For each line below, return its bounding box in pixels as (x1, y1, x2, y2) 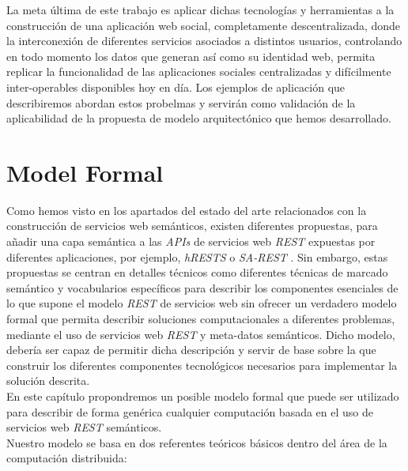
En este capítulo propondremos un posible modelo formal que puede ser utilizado (6, 388, 399, 404)
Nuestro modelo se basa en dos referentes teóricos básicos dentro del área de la (6, 434, 387, 450)
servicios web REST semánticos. (6, 419, 162, 435)
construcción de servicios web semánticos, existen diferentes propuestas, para (6, 217, 378, 234)
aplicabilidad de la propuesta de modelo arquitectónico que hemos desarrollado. (6, 110, 391, 126)
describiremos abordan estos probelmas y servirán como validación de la (6, 94, 356, 111)
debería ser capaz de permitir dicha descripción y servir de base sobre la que (6, 341, 376, 358)
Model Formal (6, 156, 164, 188)
